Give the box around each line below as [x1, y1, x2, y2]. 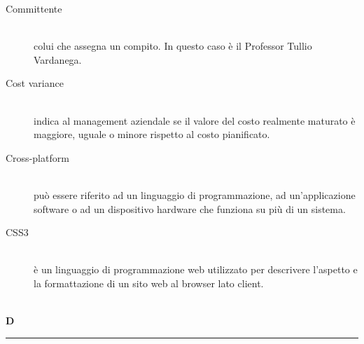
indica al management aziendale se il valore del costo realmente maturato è [34, 113, 356, 128]
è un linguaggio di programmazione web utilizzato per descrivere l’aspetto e [34, 262, 358, 277]
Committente [6, 1, 62, 15]
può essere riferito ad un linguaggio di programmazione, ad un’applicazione [34, 187, 356, 202]
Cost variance [6, 76, 64, 90]
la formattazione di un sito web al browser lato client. [34, 275, 264, 290]
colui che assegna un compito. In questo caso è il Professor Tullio [34, 39, 312, 53]
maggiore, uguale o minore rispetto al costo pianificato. [34, 127, 270, 142]
